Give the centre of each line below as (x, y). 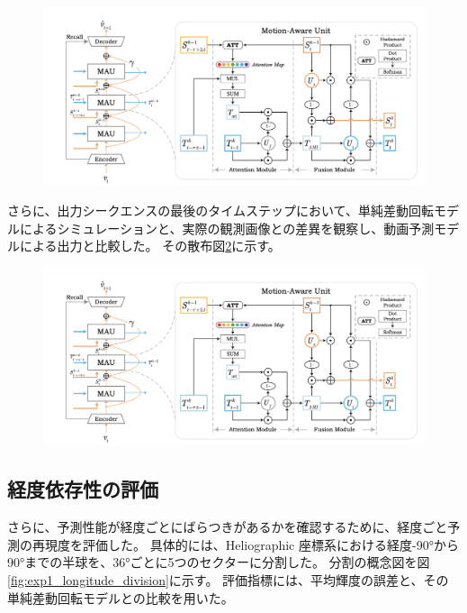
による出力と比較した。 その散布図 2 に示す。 (150, 246)
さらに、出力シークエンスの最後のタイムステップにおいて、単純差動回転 (220, 210)
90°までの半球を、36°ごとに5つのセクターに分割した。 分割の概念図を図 (219, 562)
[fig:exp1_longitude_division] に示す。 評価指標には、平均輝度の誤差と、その (228, 579)
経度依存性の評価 (83, 489)
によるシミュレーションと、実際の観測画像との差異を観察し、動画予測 (227, 228)
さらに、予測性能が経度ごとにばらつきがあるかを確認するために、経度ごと (228, 527)
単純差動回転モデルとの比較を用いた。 (121, 597)
